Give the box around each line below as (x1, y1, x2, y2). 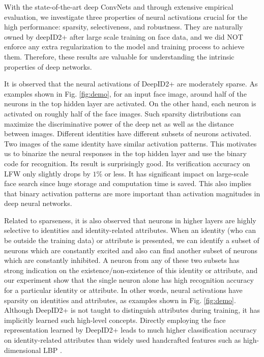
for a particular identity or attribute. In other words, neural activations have (4, 285, 243, 295)
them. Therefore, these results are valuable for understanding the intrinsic (4, 51, 234, 62)
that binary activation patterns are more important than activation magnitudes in (4, 188, 260, 198)
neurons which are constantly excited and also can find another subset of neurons (4, 245, 258, 255)
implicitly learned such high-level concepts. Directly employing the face (4, 314, 226, 325)
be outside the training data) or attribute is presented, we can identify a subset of (4, 235, 259, 246)
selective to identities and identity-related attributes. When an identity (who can (4, 225, 256, 235)
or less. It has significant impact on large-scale (104, 168, 249, 178)
